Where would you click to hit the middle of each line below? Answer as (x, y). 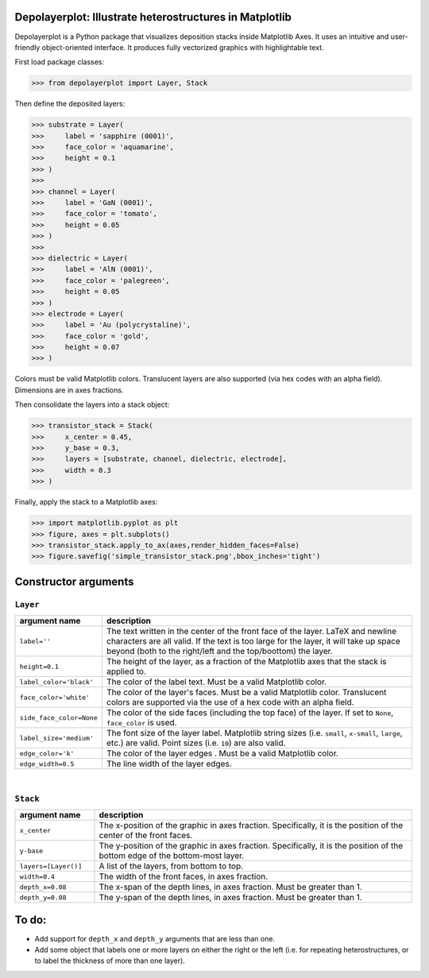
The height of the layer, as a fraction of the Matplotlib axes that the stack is (246, 662)
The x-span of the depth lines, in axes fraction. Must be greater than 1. (231, 887)
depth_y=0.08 (43, 897)
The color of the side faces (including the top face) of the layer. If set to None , (250, 713)
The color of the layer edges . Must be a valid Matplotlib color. (222, 753)
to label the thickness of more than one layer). (110, 961)
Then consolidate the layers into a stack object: (92, 404)
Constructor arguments (74, 581)
